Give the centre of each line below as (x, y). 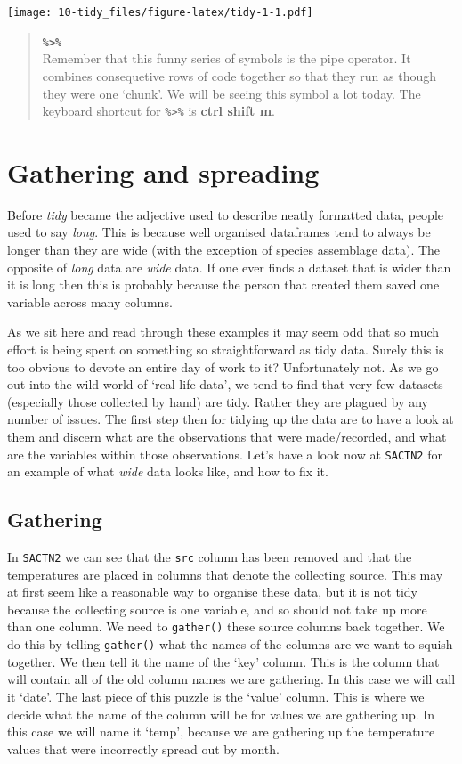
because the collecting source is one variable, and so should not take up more (217, 609)
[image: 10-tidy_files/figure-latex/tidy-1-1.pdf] (160, 12)
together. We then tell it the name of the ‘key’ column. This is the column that (223, 661)
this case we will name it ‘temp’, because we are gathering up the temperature (221, 731)
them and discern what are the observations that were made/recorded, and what (227, 436)
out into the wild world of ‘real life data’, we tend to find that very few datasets (225, 384)
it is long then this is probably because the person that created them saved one (223, 284)
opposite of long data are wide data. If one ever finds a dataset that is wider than (229, 267)
